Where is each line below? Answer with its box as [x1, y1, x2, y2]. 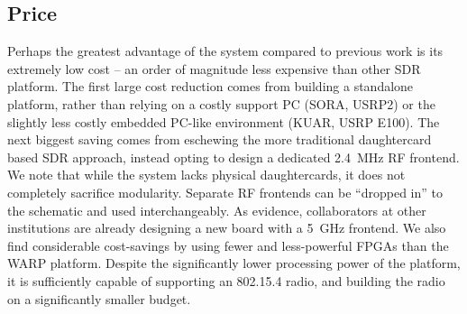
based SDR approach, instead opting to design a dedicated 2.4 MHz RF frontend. [7, 147, 460, 166]
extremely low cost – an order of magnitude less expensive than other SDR [7, 59, 421, 78]
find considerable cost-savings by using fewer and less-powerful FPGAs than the [7, 235, 449, 254]
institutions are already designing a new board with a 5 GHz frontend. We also [7, 218, 446, 237]
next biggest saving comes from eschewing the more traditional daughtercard [7, 130, 432, 149]
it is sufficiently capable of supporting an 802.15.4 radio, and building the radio [7, 271, 445, 290]
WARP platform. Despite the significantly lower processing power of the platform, [7, 254, 461, 272]
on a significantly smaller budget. [7, 289, 191, 308]
